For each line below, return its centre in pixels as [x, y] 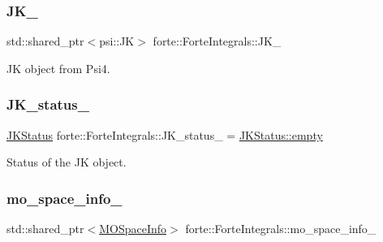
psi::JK [117, 41]
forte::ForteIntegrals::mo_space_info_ [281, 229]
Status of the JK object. [67, 162]
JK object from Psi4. [58, 68]
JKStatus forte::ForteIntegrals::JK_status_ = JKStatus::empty [165, 134]
